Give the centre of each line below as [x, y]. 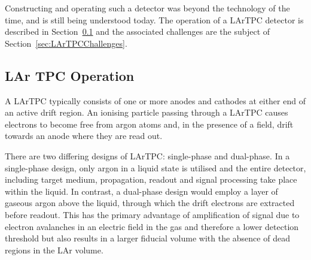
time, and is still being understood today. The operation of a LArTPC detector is [154, 19]
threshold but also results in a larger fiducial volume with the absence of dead [147, 238]
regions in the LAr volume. [54, 250]
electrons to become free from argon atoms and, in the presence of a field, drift [149, 124]
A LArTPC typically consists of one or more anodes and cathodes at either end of [155, 100]
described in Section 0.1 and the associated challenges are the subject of [138, 31]
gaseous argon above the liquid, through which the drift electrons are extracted [150, 203]
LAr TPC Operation [70, 75]
